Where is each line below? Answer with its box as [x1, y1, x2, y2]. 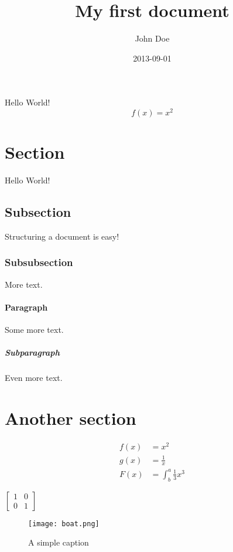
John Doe [135, 32, 170, 45]
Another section [5, 406, 136, 430]
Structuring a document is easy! [5, 230, 119, 242]
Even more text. [5, 372, 63, 384]
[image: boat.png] [28, 519, 100, 528]
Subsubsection [5, 255, 73, 270]
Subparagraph [5, 346, 60, 359]
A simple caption [28, 536, 89, 548]
